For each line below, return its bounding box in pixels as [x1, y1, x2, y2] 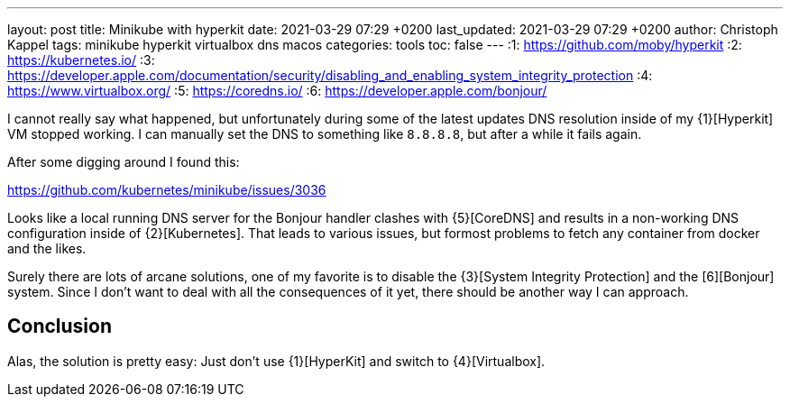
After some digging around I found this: [7, 154, 240, 170]
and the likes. [7, 241, 87, 256]
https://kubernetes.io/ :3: [7, 52, 155, 68]
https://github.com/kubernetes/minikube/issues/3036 [7, 182, 326, 197]
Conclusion [7, 315, 113, 338]
